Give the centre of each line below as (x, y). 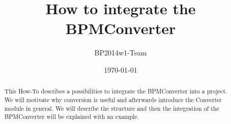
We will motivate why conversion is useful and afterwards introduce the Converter (113, 99)
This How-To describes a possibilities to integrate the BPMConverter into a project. (116, 91)
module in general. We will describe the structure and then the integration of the (112, 108)
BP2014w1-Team (121, 53)
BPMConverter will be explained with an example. (71, 117)
